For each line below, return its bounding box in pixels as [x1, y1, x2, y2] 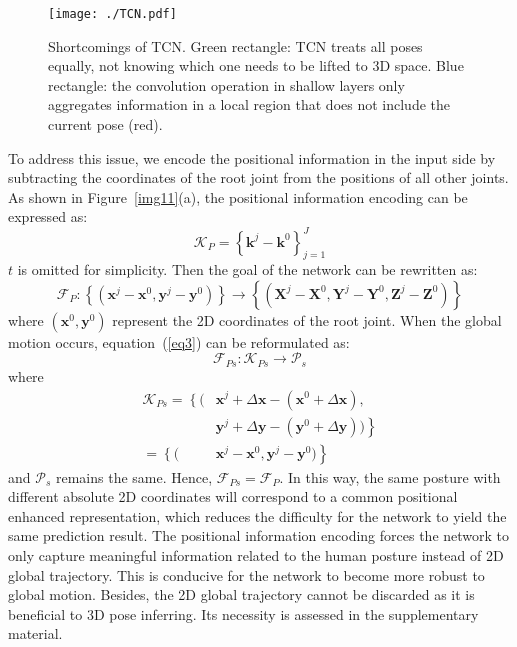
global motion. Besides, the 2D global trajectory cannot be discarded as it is [8, 584, 475, 605]
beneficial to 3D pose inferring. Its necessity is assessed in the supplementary [8, 603, 479, 624]
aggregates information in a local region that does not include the [48, 94, 451, 115]
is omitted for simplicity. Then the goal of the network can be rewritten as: [17, 259, 478, 280]
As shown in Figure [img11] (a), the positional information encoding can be [8, 186, 468, 207]
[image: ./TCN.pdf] [48, 7, 177, 21]
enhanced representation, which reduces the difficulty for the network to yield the [8, 505, 507, 526]
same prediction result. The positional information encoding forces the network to [8, 525, 510, 546]
